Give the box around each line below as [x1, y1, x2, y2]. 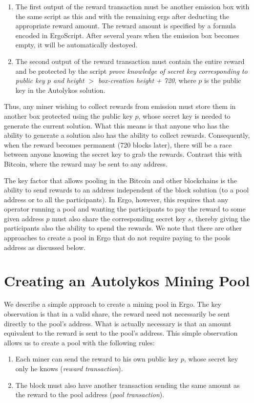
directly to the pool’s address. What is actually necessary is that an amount [4, 318, 232, 328]
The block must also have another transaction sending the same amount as [15, 380, 240, 390]
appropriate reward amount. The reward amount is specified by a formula [15, 21, 236, 31]
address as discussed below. [4, 242, 85, 252]
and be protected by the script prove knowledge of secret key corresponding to [15, 65, 248, 76]
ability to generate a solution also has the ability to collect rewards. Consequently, [4, 130, 250, 140]
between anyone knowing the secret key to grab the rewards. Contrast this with [4, 149, 242, 159]
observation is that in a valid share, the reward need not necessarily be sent [4, 308, 230, 318]
